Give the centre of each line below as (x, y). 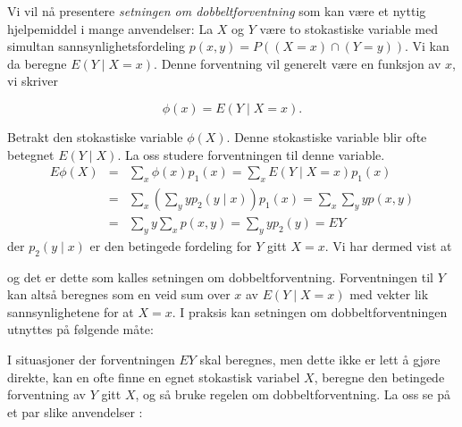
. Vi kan (427, 46)
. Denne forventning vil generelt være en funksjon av (298, 63)
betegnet (31, 154)
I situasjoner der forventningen (91, 360)
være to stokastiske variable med (349, 28)
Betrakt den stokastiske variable (95, 136)
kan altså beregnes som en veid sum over (119, 294)
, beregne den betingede (379, 377)
